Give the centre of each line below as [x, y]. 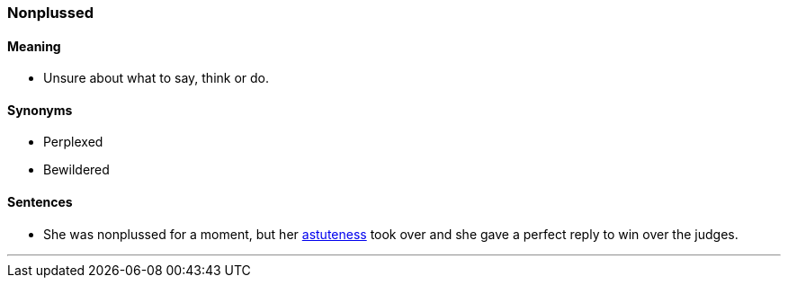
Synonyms [40, 110]
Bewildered [76, 170]
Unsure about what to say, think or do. [157, 78]
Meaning [34, 46]
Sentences [40, 202]
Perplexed [73, 142]
